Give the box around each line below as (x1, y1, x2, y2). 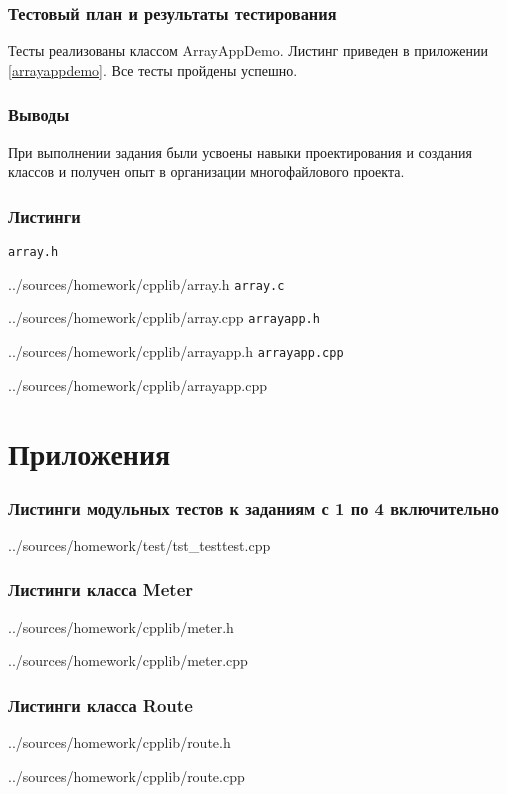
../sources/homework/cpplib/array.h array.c (8, 273, 285, 294)
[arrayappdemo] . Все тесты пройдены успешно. (8, 59, 298, 80)
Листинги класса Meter (8, 577, 194, 602)
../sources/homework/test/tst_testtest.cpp (8, 534, 271, 555)
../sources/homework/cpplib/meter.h (8, 616, 234, 637)
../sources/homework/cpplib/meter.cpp (8, 650, 248, 671)
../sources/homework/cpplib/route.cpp (8, 765, 245, 786)
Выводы (8, 102, 70, 127)
